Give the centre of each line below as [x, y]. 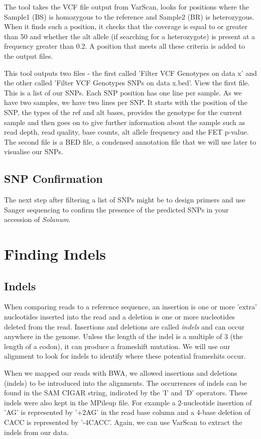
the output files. [29, 56]
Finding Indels [55, 254]
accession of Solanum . [37, 219]
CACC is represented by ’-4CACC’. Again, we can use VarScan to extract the [123, 422]
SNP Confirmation [53, 179]
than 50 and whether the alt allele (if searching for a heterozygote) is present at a [130, 36]
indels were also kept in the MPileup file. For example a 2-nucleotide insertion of [128, 402]
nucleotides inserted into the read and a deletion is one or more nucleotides [119, 317]
